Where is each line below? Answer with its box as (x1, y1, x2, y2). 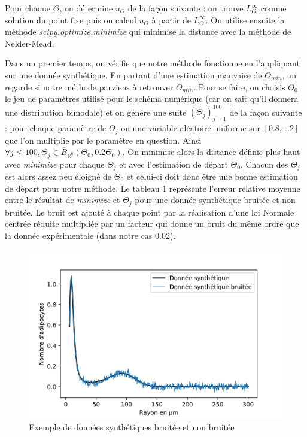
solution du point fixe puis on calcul (5, 13, 136, 26)
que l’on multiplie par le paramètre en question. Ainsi (5, 133, 202, 146)
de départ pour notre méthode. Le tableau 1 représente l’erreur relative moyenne (5, 181, 300, 194)
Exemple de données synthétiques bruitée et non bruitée (29, 421, 235, 433)
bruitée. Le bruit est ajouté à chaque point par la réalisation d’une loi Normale (5, 205, 294, 218)
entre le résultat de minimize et (5, 193, 120, 206)
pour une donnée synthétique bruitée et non (135, 193, 296, 206)
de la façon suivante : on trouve (127, 2, 244, 14)
